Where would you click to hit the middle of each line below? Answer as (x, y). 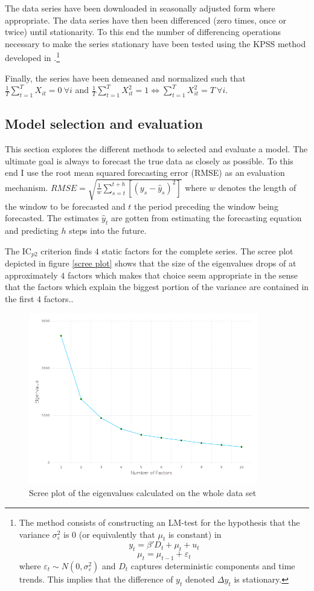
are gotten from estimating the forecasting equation (206, 218)
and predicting (32, 230)
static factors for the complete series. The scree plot (197, 250)
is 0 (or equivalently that (109, 534)
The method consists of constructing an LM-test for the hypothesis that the (159, 522)
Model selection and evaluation (104, 124)
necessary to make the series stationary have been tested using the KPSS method (155, 43)
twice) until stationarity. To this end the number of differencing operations (143, 32)
